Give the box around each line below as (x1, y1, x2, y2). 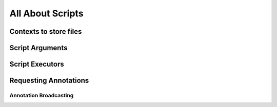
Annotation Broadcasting (9, 92, 74, 99)
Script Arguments (9, 44, 68, 52)
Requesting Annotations (9, 76, 89, 85)
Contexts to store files (9, 27, 82, 36)
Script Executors (9, 60, 64, 69)
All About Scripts (9, 8, 84, 19)
